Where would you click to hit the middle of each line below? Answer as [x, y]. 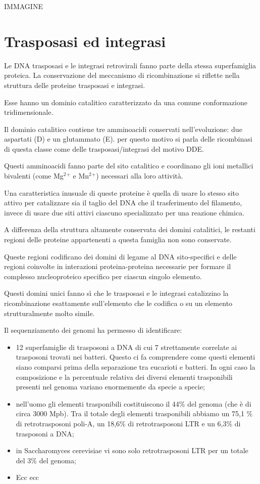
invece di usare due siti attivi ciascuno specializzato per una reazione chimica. [124, 212]
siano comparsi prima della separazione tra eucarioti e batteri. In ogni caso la [136, 366]
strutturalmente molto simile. [49, 313]
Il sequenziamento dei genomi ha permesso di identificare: [93, 330]
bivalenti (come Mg [34, 176]
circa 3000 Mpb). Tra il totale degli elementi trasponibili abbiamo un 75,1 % [134, 413]
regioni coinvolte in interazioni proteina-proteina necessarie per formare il [118, 266]
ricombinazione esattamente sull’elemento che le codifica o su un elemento [118, 303]
